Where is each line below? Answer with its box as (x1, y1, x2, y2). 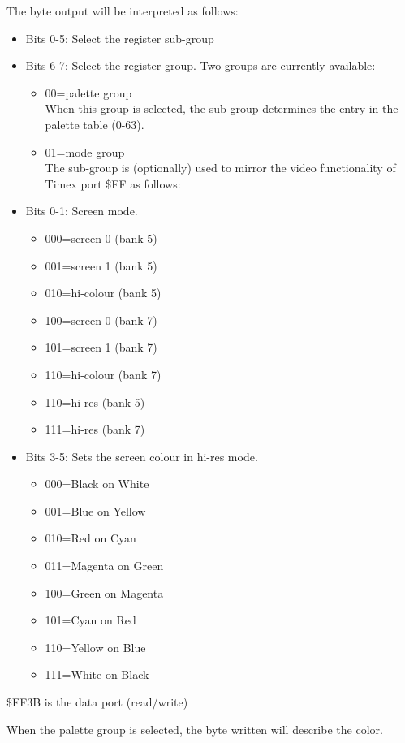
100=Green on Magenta (45, 584, 164, 601)
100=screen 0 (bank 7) (45, 311, 157, 328)
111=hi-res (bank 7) (45, 421, 145, 438)
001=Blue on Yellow (45, 502, 146, 519)
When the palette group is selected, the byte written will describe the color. (6, 720, 383, 737)
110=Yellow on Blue (45, 638, 146, 655)
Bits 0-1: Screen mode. (25, 202, 138, 219)
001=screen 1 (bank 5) (45, 257, 157, 274)
